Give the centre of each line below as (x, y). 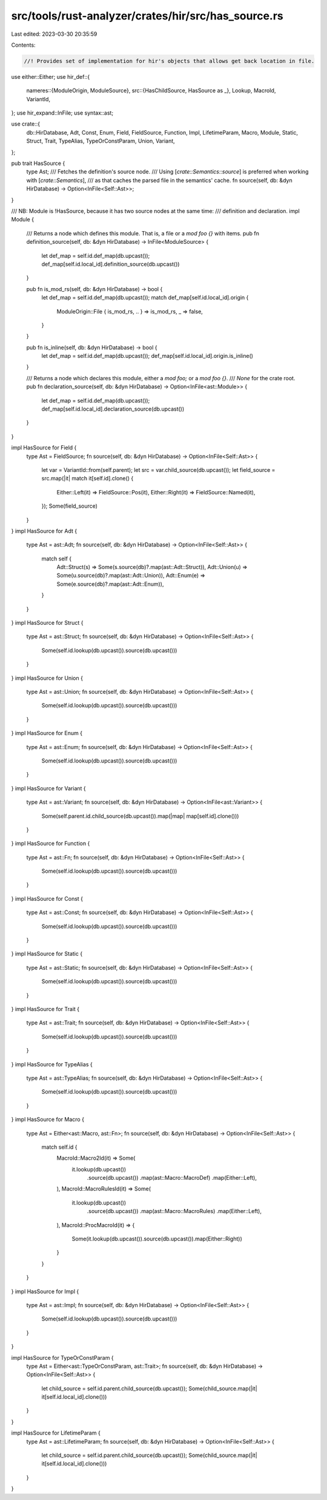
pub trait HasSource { (38, 163)
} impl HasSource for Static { (47, 954)
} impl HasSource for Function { (51, 844)
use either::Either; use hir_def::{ (51, 76)
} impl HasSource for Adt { (44, 531)
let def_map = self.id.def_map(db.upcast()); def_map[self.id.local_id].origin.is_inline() (147, 356)
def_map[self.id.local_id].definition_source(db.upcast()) (111, 264)
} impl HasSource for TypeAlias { (52, 1064)
